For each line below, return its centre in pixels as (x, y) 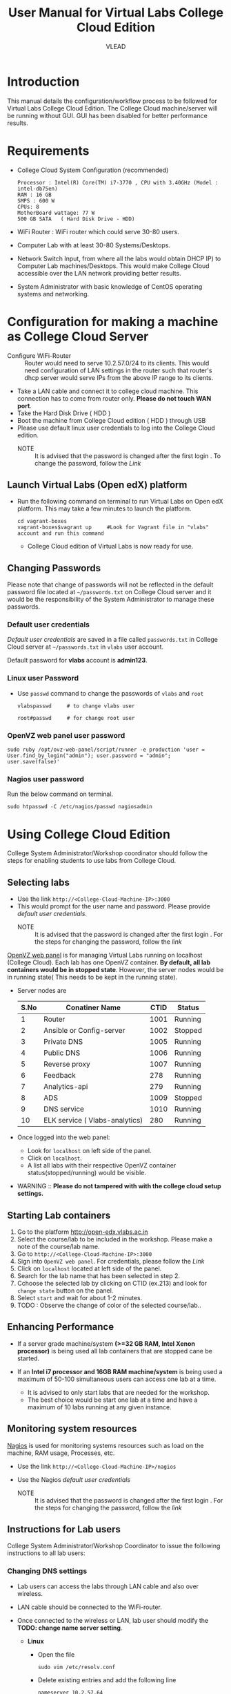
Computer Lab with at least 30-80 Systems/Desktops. (94, 245)
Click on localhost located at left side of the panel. (89, 1268)
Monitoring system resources (72, 1429)
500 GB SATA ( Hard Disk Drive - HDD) (76, 219)
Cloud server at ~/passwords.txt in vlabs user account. (86, 647)
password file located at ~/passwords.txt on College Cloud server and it (109, 592)
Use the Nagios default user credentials (74, 1479)
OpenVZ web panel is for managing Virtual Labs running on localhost (105, 955)
